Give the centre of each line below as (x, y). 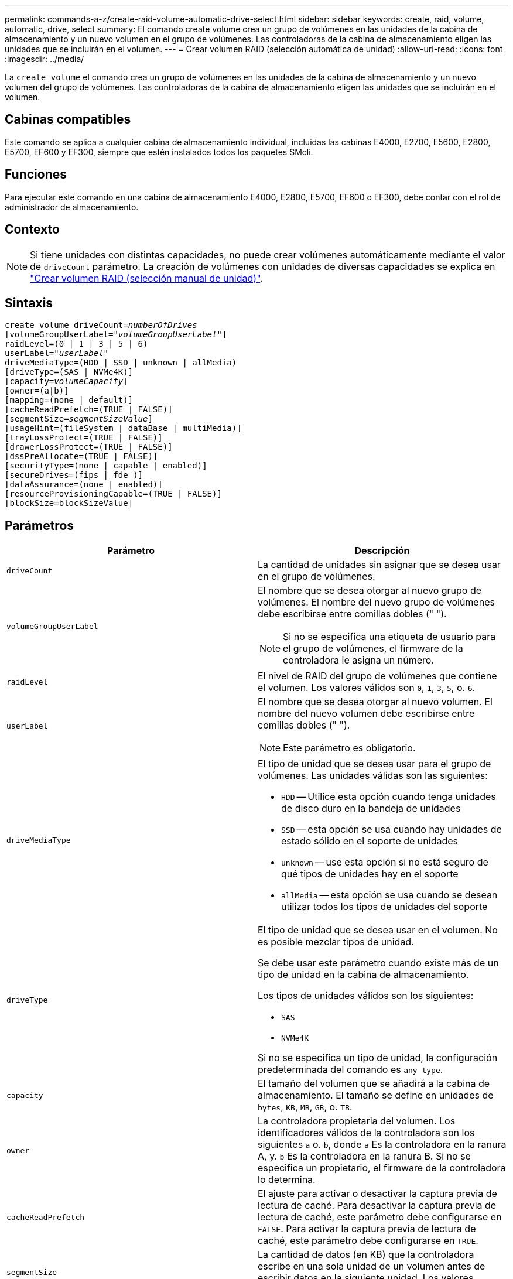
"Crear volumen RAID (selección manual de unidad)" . (146, 278)
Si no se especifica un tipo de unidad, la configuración (378, 1058)
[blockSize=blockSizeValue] (69, 503)
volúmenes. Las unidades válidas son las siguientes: (373, 776)
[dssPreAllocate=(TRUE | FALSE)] (81, 456)
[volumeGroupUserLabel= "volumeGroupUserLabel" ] (116, 335)
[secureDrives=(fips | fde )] (74, 475)
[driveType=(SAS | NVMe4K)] (69, 372)
